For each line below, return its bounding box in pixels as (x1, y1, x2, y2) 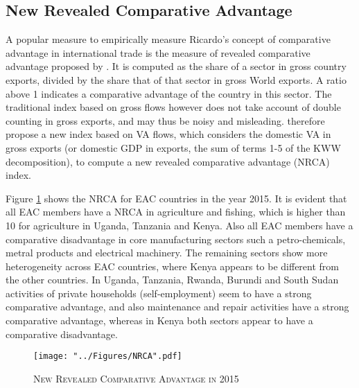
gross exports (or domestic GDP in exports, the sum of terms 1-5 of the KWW (6, 140, 341, 155)
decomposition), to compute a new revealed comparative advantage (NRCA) (6, 154, 330, 168)
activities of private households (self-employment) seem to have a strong (6, 285, 312, 300)
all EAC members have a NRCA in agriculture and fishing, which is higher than (6, 204, 346, 219)
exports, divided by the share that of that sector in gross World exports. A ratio (6, 72, 347, 87)
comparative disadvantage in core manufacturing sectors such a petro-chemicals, (6, 231, 346, 246)
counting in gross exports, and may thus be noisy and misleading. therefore (6, 113, 325, 127)
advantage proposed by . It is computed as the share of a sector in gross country (6, 59, 347, 73)
